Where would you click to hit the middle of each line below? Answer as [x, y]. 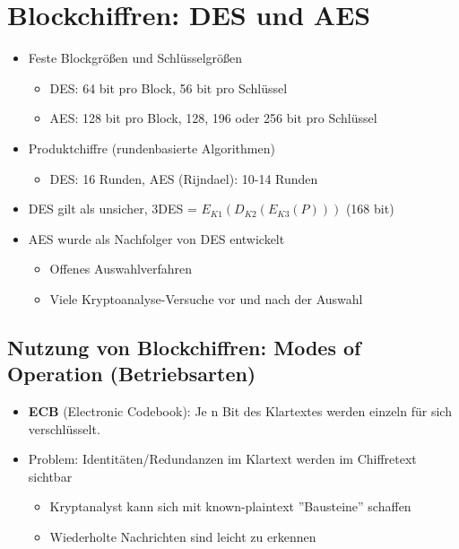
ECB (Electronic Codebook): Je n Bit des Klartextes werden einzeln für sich [240, 411]
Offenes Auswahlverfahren [121, 269]
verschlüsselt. [64, 428]
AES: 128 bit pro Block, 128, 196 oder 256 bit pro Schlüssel [213, 118]
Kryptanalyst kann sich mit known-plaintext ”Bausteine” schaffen [230, 506]
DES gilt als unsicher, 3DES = [113, 209]
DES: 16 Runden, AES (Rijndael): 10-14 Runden [184, 178]
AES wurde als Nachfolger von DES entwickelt [156, 238]
